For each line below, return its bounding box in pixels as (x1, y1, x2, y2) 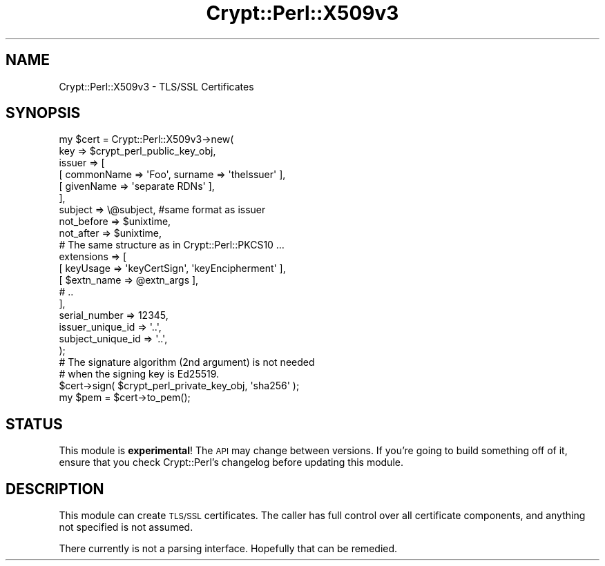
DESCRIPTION (6, 480, 104, 498)
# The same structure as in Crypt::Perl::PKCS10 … (59, 239, 285, 251)
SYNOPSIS (6, 104, 81, 122)
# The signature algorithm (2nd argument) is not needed (59, 356, 315, 369)
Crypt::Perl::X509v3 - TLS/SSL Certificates (59, 80, 254, 92)
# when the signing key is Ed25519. (59, 368, 220, 380)
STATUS (6, 415, 63, 433)
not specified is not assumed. (59, 521, 193, 534)
